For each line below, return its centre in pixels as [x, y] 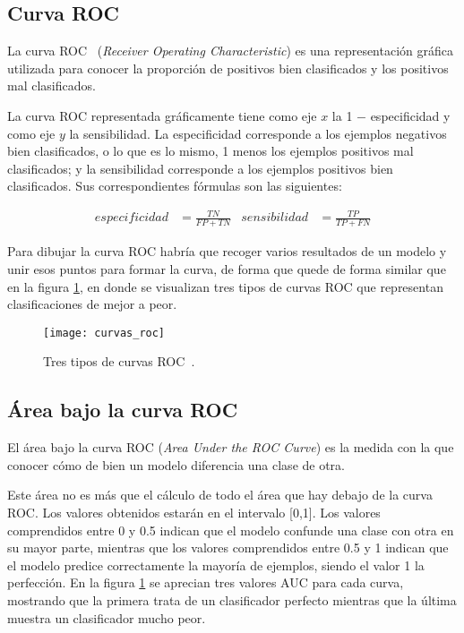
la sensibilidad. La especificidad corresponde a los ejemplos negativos [258, 133]
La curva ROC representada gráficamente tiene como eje [162, 115]
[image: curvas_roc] [104, 333]
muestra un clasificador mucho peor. [107, 617]
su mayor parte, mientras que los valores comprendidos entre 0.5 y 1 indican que [228, 547]
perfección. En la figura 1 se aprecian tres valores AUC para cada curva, [206, 582]
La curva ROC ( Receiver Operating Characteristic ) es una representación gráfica [230, 51]
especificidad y [410, 115]
